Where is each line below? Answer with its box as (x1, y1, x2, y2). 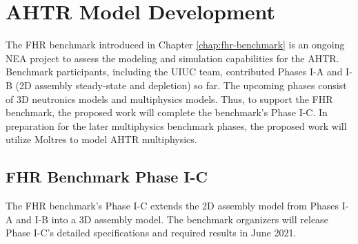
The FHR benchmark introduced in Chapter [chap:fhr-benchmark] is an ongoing (6, 37, 345, 52)
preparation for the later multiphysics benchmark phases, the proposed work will (6, 118, 347, 133)
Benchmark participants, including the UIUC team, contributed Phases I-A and (6, 64, 343, 79)
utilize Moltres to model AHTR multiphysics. (6, 132, 197, 147)
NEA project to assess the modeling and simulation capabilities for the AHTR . (6, 50, 339, 65)
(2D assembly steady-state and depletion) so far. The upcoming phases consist (15, 77, 347, 92)
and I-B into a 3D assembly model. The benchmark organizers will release (16, 212, 328, 226)
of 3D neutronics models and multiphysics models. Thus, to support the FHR (6, 91, 333, 106)
